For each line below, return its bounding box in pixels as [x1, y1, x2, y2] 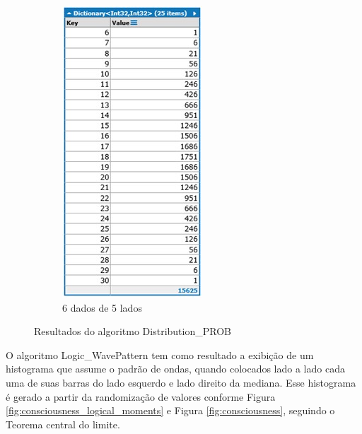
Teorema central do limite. [6, 416, 120, 431]
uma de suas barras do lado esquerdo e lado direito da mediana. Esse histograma [6, 375, 356, 389]
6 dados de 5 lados [62, 300, 142, 315]
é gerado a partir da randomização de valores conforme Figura [6, 389, 276, 404]
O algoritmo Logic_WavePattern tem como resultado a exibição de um [6, 347, 314, 362]
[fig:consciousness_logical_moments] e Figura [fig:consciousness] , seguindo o [6, 403, 335, 418]
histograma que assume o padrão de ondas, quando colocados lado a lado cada [6, 361, 345, 376]
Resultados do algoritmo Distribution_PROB [34, 324, 231, 339]
